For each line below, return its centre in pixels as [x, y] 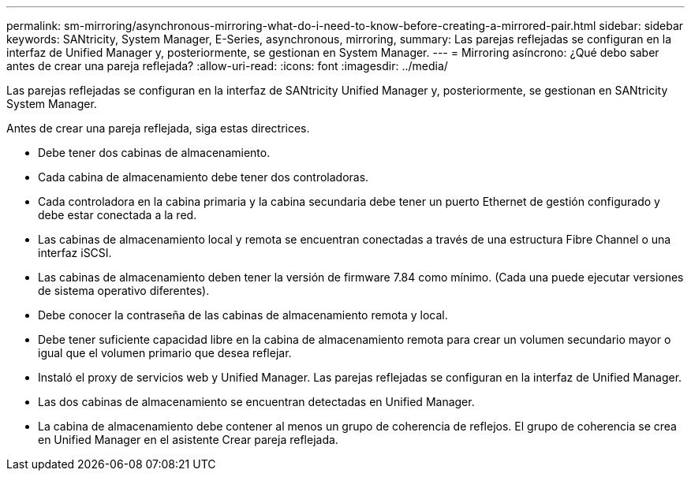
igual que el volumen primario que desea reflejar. [165, 353]
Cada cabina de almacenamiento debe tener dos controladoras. [204, 177]
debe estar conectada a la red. [118, 215]
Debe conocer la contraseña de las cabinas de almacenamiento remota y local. [243, 315]
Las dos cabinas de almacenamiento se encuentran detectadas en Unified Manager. [256, 402]
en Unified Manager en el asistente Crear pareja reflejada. [188, 440]
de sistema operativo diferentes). [124, 291]
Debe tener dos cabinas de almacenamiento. [154, 153]
